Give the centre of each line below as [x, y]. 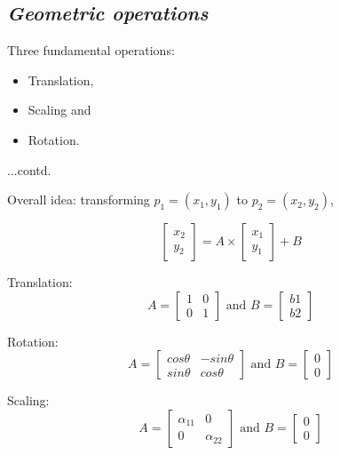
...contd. [29, 169]
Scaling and [59, 110]
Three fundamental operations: [91, 50]
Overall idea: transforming [79, 200]
